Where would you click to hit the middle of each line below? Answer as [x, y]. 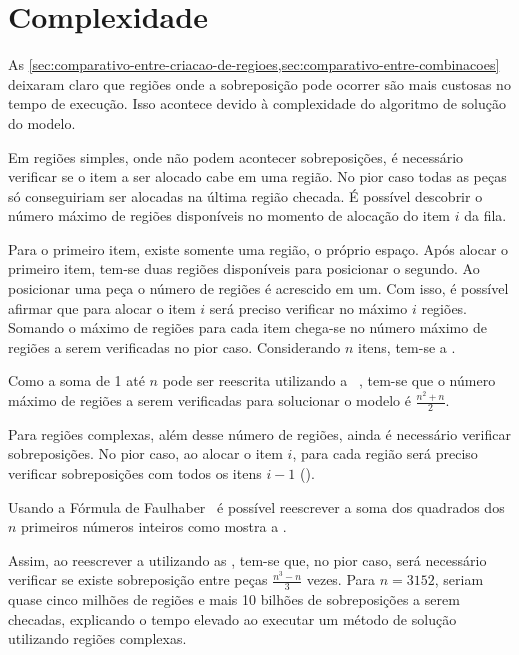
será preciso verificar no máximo [308, 307]
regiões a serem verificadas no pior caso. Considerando [174, 346]
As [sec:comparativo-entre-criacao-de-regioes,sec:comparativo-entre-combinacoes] [254, 64]
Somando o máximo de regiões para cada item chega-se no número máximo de [247, 327]
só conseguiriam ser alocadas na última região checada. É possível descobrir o [245, 195]
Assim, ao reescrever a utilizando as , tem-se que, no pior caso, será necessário [247, 559]
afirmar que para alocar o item [102, 307]
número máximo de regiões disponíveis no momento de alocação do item [229, 215]
